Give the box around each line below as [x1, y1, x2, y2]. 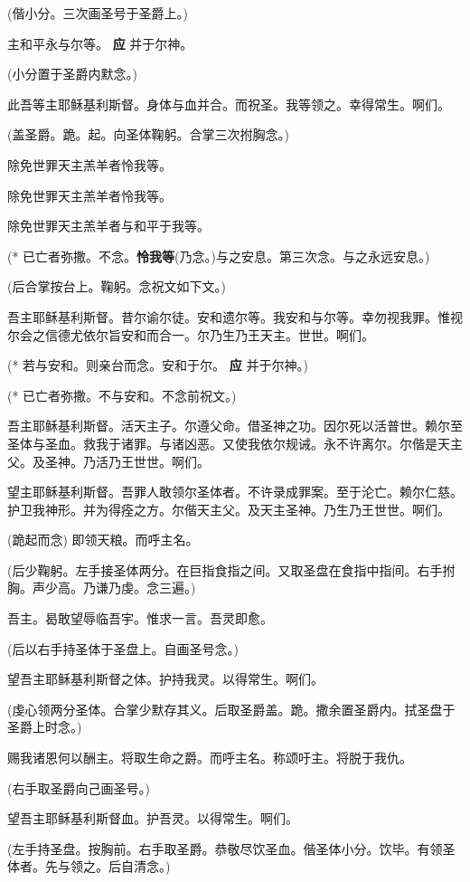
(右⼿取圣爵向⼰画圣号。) [7, 778, 150, 797]
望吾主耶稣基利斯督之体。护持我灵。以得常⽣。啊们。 [7, 669, 324, 688]
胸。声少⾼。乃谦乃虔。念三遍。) [7, 578, 196, 597]
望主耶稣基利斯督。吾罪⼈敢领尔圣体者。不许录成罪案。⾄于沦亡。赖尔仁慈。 [7, 482, 463, 501]
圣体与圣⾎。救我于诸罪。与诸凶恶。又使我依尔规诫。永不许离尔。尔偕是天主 [7, 433, 463, 452]
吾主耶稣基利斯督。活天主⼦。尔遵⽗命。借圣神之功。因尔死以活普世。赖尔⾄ [7, 416, 463, 435]
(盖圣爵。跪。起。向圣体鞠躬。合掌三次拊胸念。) [7, 125, 289, 144]
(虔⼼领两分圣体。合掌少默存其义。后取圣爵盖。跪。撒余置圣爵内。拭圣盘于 [7, 699, 456, 718]
